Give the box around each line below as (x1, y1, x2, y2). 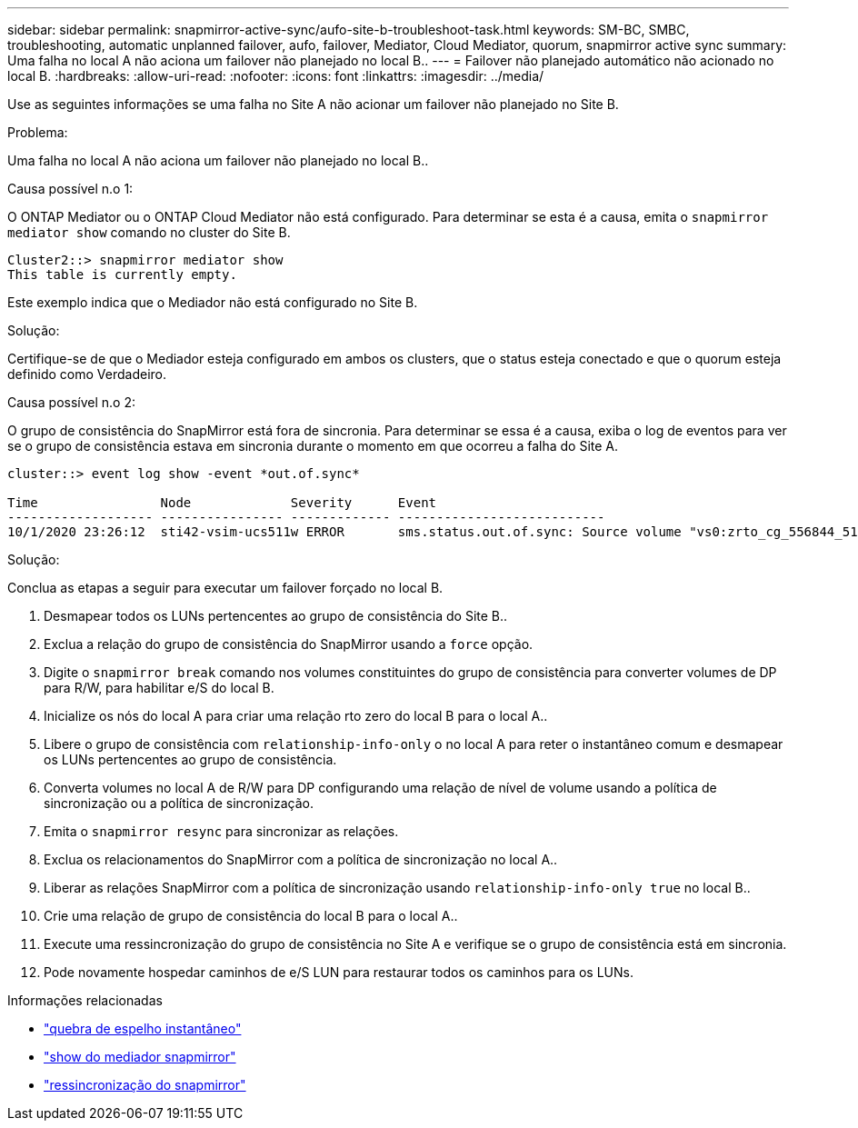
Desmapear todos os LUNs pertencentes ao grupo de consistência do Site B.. (44, 608, 508, 624)
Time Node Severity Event (7, 495, 437, 510)
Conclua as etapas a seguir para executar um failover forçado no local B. (7, 580, 444, 595)
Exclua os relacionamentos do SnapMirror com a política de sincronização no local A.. (44, 852, 558, 867)
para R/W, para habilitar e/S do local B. (44, 680, 274, 695)
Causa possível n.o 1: (7, 181, 134, 196)
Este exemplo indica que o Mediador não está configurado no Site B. (7, 294, 418, 310)
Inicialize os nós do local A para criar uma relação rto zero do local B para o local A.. (44, 708, 548, 724)
